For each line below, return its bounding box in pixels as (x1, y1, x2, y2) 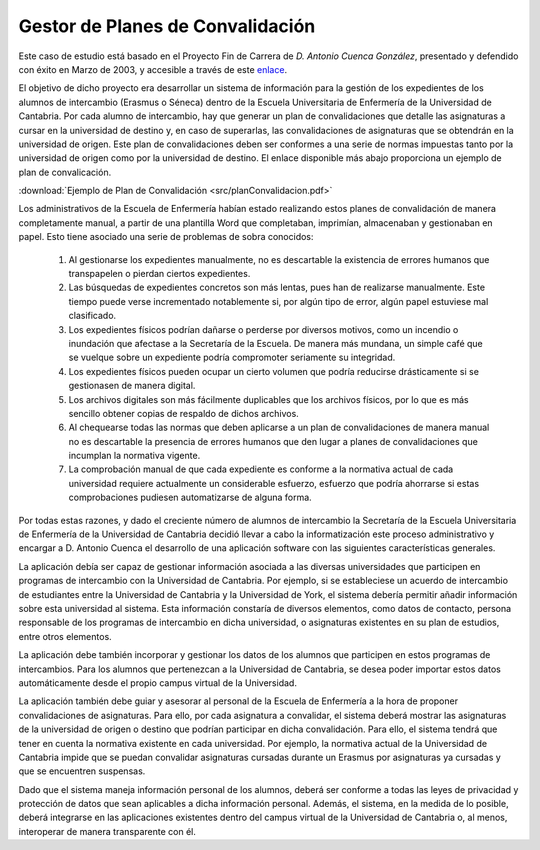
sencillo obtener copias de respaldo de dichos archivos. (68, 407, 299, 419)
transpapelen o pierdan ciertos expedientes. (68, 268, 251, 280)
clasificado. (68, 310, 117, 322)
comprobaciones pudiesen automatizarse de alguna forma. (68, 491, 312, 504)
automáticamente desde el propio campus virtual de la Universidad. (18, 676, 297, 689)
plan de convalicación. (18, 166, 112, 178)
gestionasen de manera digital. (68, 380, 196, 392)
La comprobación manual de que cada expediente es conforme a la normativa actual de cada (68, 463, 454, 475)
